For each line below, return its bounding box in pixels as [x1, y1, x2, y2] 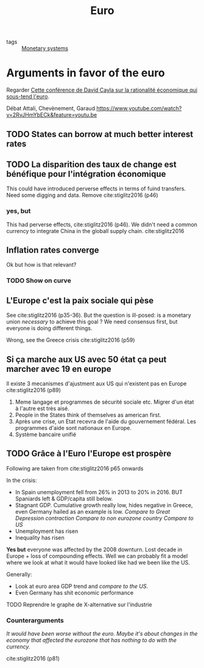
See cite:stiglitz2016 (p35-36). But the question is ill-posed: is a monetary [6, 311, 192, 319]
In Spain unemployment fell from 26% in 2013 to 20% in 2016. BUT [15, 488, 183, 495]
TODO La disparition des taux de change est [6, 159, 177, 169]
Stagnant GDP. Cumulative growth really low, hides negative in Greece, [15, 501, 193, 508]
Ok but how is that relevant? [6, 261, 77, 269]
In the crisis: [6, 477, 37, 484]
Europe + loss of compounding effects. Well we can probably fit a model [6, 552, 188, 560]
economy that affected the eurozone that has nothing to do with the [6, 637, 177, 644]
